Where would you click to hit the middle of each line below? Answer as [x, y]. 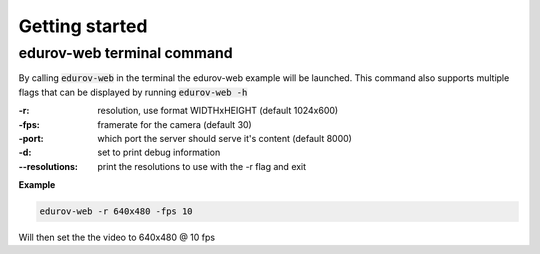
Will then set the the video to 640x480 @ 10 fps [116, 237]
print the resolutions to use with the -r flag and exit [202, 166]
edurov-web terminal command [126, 53]
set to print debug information [159, 152]
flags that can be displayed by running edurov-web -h [133, 92]
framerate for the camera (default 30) [174, 124]
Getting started [83, 26]
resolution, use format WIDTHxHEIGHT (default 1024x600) [218, 111]
